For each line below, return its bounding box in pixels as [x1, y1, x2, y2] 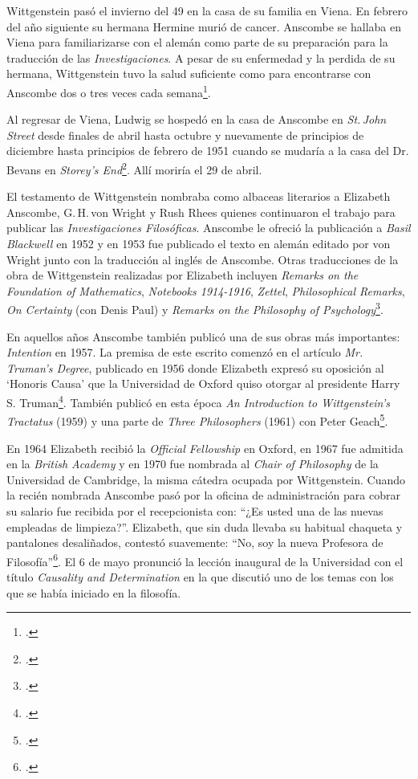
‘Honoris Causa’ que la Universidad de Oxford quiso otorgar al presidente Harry [6, 375, 400, 392]
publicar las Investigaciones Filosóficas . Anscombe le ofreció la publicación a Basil [6, 219, 411, 236]
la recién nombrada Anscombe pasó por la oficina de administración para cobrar [6, 487, 400, 504]
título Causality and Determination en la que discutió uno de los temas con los [6, 568, 394, 585]
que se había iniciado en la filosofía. [6, 584, 181, 601]
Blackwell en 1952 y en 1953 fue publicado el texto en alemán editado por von [6, 235, 391, 252]
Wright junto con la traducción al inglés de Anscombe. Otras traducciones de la [6, 251, 399, 267]
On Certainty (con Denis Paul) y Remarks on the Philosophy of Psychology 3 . [6, 299, 384, 318]
